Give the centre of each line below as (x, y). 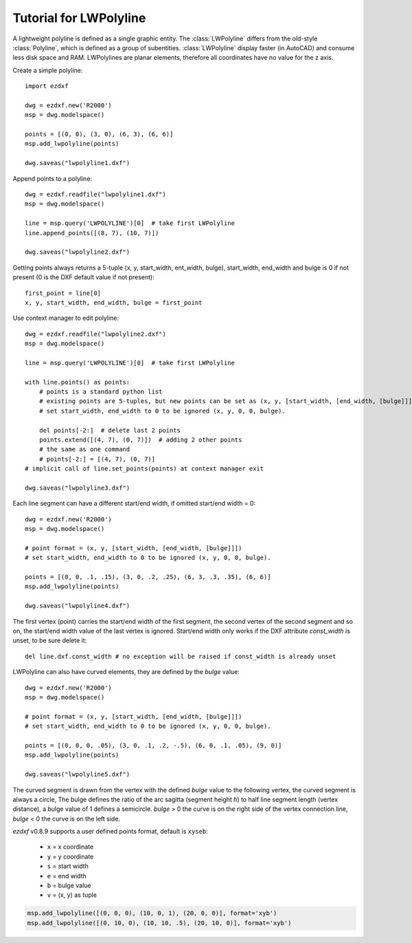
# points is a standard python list (101, 392)
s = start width (68, 866)
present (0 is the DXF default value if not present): (83, 277)
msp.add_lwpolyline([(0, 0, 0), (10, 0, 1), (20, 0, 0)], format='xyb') (152, 913)
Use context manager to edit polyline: (66, 318)
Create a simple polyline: (48, 70)
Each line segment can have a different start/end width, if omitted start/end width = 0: (134, 503)
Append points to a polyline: (53, 178)
